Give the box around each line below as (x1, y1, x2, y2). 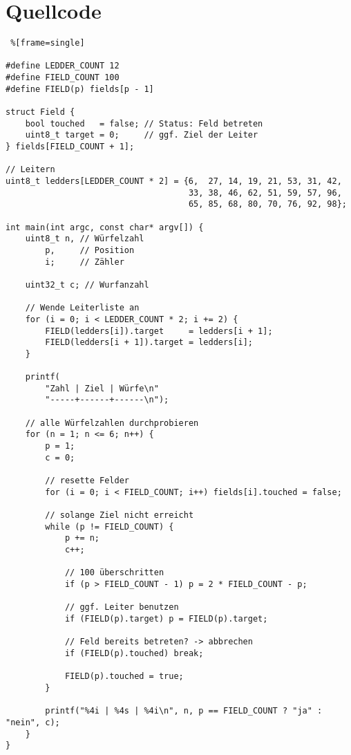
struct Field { (6, 107, 75, 118)
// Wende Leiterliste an (25, 303, 140, 313)
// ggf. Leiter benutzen (64, 602, 179, 613)
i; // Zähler (45, 257, 124, 267)
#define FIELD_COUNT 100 (6, 73, 120, 83)
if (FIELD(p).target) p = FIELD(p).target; (64, 613, 268, 624)
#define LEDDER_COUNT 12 (6, 61, 120, 71)
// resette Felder (45, 476, 129, 486)
